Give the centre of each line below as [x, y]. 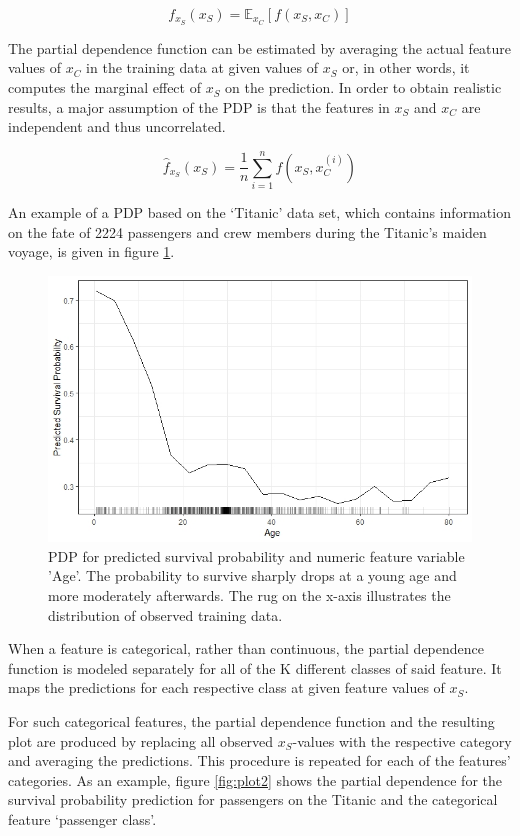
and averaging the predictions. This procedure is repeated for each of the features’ [259, 760]
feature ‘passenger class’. [82, 818]
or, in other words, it [406, 67]
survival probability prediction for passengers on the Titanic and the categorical [253, 799]
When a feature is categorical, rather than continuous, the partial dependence [246, 648]
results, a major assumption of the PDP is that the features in [199, 106]
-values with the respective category [402, 740]
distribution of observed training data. [165, 614]
